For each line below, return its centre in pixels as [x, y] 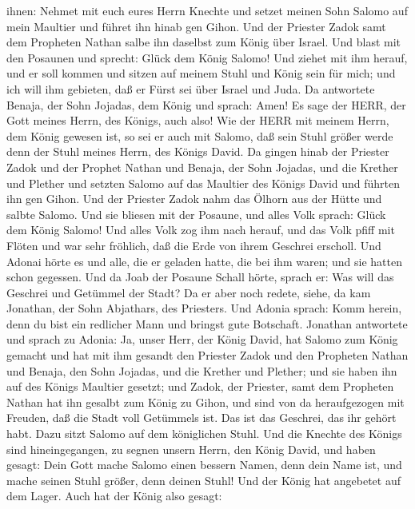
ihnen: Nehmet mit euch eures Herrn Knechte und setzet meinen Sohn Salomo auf [207, 10]
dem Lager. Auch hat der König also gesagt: [114, 496]
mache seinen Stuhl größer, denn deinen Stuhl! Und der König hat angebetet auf [204, 480]
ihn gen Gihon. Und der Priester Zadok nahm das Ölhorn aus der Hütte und [194, 199]
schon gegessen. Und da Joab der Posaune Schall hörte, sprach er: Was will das [200, 277]
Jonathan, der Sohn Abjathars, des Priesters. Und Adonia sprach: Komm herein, [204, 308]
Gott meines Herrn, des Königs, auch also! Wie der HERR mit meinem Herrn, [198, 120]
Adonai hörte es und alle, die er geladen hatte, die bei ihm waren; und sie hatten [204, 261]
